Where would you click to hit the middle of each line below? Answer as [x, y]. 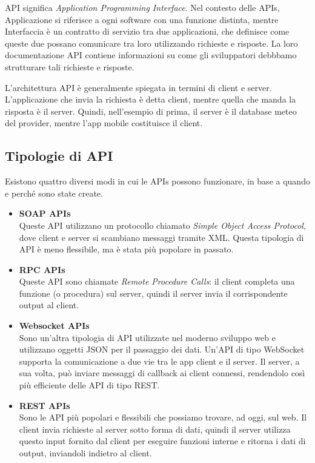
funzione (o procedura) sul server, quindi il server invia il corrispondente [153, 293]
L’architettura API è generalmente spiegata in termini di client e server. [138, 87]
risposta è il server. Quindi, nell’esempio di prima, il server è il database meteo [151, 111]
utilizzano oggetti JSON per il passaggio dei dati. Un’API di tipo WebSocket [162, 349]
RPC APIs [42, 269]
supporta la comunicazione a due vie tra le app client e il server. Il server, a [159, 361]
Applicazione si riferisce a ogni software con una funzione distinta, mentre [142, 19]
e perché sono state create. [54, 193]
